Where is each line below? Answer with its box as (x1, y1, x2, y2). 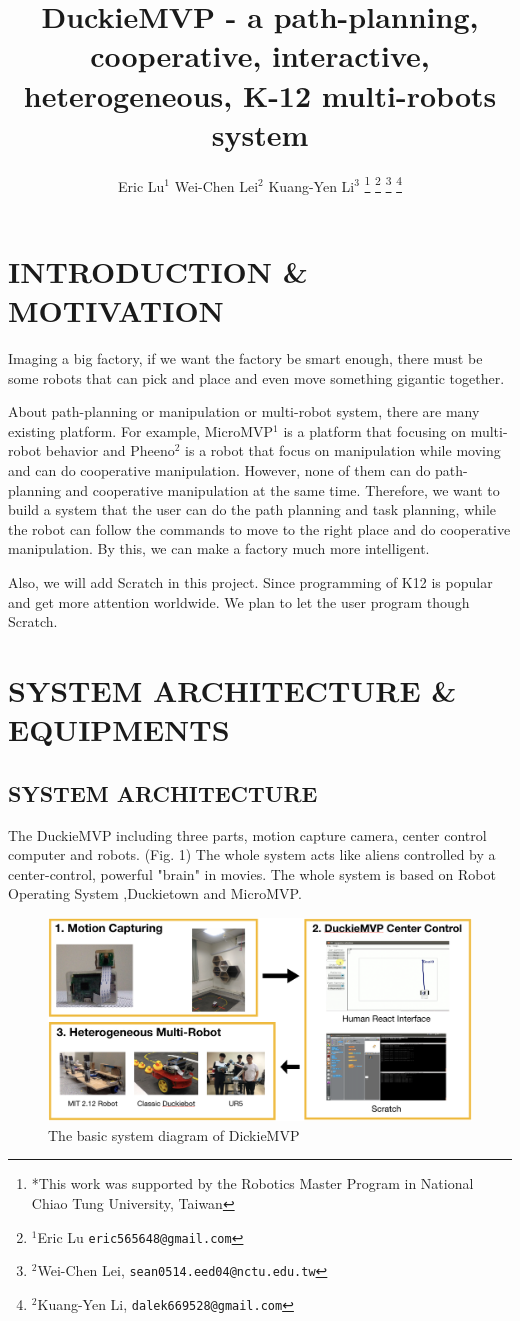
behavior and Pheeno (45, 440, 175, 461)
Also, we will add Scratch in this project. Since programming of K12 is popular (8, 572, 493, 592)
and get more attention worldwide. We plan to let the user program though (8, 591, 470, 612)
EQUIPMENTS (8, 709, 230, 750)
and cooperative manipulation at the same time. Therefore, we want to (65, 479, 500, 500)
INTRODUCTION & (8, 250, 308, 291)
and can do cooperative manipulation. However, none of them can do (8, 460, 431, 481)
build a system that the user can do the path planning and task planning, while (8, 499, 497, 520)
